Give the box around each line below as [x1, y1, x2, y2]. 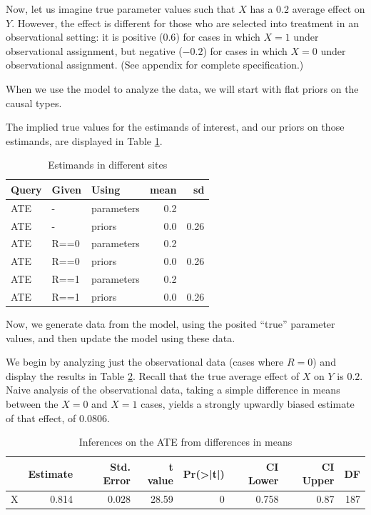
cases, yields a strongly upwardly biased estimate [141, 396, 355, 411]
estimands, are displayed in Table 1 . [6, 133, 163, 148]
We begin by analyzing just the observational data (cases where [6, 354, 284, 369]
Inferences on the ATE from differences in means [78, 434, 293, 449]
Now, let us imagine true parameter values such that [6, 1, 235, 16]
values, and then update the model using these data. [6, 330, 235, 345]
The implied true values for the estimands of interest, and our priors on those [6, 119, 345, 134]
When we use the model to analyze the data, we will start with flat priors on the [6, 81, 359, 96]
